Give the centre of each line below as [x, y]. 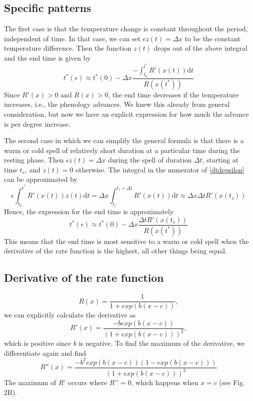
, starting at [220, 160]
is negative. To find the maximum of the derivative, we [162, 343]
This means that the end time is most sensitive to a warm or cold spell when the [126, 241]
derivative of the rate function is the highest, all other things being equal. [116, 251]
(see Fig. [232, 382]
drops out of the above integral [201, 48]
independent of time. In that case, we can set [72, 38]
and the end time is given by [48, 57]
